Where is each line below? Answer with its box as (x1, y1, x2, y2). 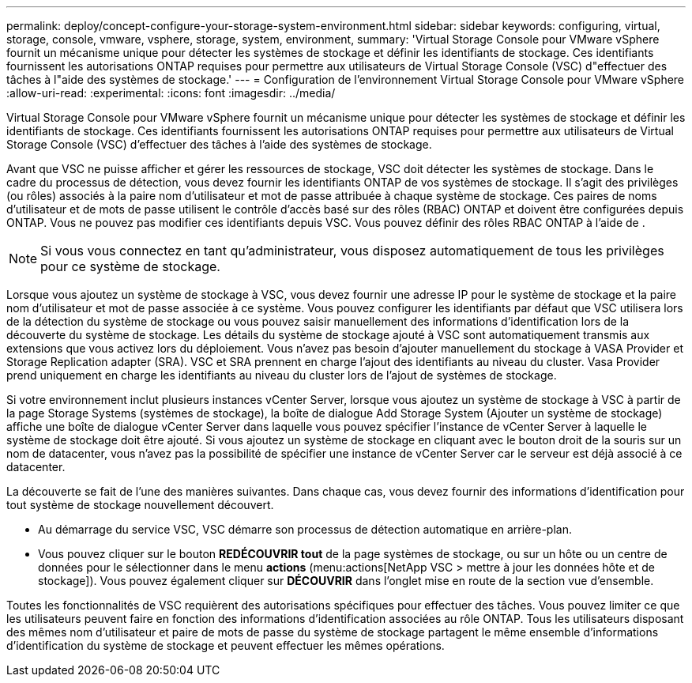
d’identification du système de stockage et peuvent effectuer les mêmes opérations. (6, 639, 445, 652)
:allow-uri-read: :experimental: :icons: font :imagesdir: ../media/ (6, 86, 336, 100)
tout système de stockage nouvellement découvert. (6, 498, 274, 511)
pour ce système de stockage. (40, 258, 220, 274)
